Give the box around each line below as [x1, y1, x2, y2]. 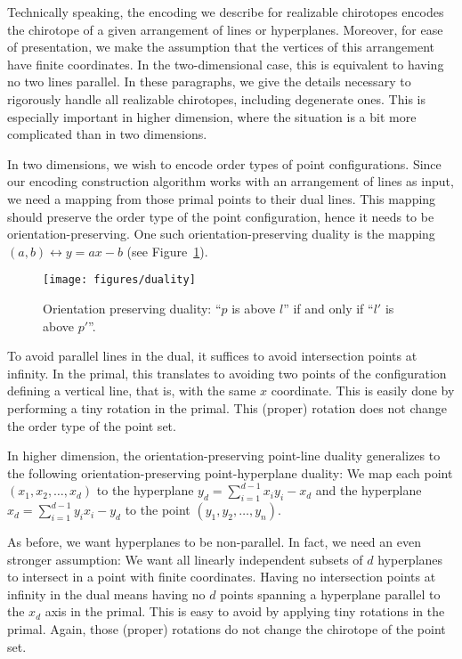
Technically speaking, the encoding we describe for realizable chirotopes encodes [7, 3, 444, 20]
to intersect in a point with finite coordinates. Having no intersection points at [7, 567, 436, 586]
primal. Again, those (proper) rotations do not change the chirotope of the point [7, 620, 446, 639]
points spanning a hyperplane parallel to [220, 584, 441, 603]
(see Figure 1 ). [126, 241, 208, 260]
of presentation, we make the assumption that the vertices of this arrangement [7, 37, 435, 56]
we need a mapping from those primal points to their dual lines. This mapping [7, 189, 436, 207]
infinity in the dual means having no [7, 584, 206, 603]
